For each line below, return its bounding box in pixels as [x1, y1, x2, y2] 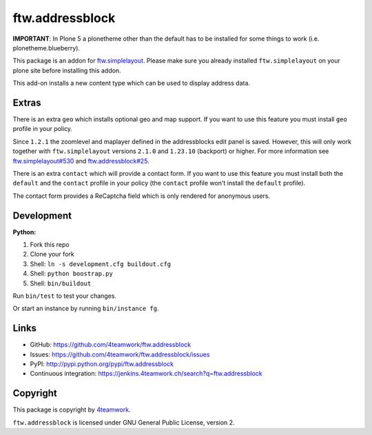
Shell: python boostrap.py [30, 270, 113, 278]
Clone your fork [30, 250, 75, 259]
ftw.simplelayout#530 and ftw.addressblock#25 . [12, 156, 149, 165]
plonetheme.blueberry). [12, 43, 81, 52]
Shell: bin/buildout [30, 279, 92, 287]
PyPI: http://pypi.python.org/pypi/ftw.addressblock [30, 360, 174, 368]
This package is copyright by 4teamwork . [12, 405, 131, 414]
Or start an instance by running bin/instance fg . [12, 304, 159, 313]
